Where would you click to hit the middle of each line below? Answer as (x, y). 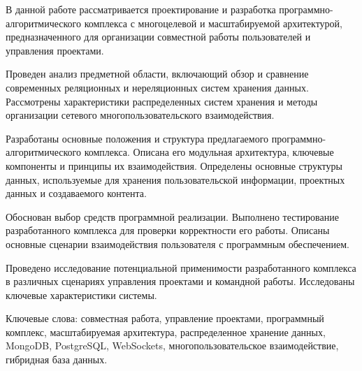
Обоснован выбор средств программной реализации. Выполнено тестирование (172, 216)
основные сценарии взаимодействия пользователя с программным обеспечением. (178, 243)
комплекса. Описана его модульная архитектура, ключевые (209, 152)
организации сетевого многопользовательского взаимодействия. (140, 115)
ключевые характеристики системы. (81, 294)
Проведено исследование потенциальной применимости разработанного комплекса (181, 267)
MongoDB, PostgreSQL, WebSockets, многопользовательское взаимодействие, (172, 345)
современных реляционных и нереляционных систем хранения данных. (157, 87)
